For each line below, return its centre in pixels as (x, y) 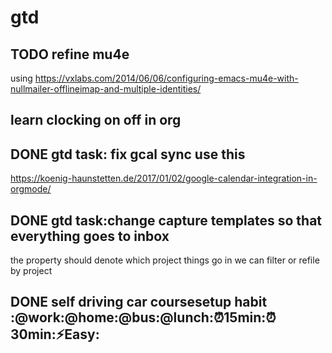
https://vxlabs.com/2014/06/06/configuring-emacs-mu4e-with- (166, 78)
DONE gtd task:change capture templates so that (166, 220)
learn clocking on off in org (96, 120)
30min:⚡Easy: (55, 334)
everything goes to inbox (90, 236)
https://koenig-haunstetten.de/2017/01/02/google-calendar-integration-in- (164, 178)
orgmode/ (31, 189)
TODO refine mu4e (70, 54)
